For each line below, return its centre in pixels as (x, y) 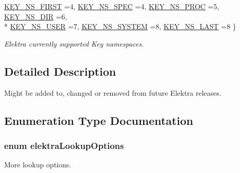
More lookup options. (38, 165)
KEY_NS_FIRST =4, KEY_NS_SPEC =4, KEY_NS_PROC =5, (112, 6)
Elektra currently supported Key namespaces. (74, 43)
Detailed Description (60, 71)
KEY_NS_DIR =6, (36, 16)
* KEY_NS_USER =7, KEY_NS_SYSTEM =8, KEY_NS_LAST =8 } (120, 26)
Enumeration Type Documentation (99, 120)
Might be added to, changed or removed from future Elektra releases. (113, 92)
